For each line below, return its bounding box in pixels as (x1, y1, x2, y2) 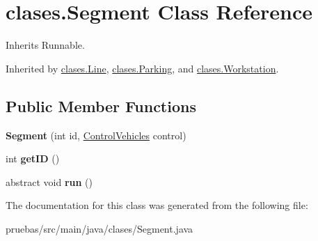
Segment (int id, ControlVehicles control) (6, 127, 186, 142)
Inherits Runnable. (6, 38, 85, 52)
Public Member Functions (6, 95, 196, 116)
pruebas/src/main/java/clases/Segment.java (6, 221, 193, 235)
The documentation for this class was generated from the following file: (6, 198, 308, 212)
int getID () (6, 151, 60, 166)
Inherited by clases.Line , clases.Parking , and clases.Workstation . (6, 61, 279, 75)
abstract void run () (6, 174, 93, 189)
